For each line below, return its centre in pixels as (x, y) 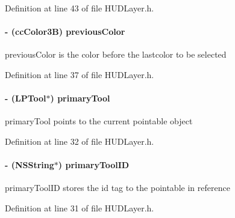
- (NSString (30, 165)
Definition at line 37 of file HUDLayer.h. (80, 74)
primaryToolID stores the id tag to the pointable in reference (117, 188)
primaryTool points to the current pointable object (99, 121)
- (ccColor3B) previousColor (65, 32)
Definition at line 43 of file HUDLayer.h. (80, 8)
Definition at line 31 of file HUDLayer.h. (80, 207)
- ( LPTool (26, 98)
